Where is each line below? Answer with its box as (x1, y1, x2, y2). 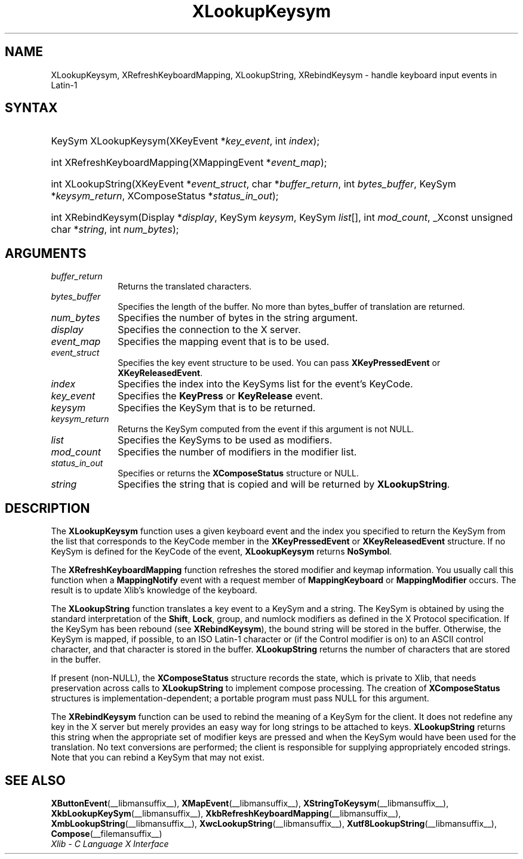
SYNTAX (5, 100, 58, 116)
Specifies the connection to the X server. (118, 324, 301, 336)
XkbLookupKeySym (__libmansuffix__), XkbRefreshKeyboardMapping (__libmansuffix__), (51, 808, 401, 818)
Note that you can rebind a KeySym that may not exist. (51, 752, 264, 763)
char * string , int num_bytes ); (51, 223, 179, 236)
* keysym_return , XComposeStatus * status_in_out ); (51, 190, 279, 202)
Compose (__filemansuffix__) (51, 828, 162, 839)
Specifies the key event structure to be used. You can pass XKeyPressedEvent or (118, 358, 441, 368)
